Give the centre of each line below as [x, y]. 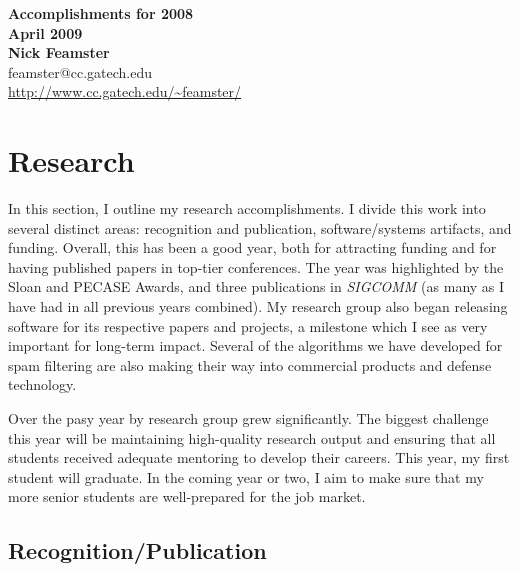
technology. [42, 384]
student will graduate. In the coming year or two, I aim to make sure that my [246, 476]
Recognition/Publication [137, 550]
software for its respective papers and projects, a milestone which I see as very [248, 325]
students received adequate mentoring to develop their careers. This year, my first [259, 457]
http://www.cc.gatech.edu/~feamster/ [125, 91]
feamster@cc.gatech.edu [80, 71]
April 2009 [45, 32]
